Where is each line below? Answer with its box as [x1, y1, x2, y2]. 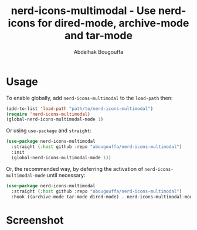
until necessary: [46, 171, 86, 178]
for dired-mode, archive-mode [38, 16, 189, 30]
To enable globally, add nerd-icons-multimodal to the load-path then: [6, 94, 173, 101]
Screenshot [6, 214, 64, 226]
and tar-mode [64, 29, 133, 42]
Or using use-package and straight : [6, 127, 92, 134]
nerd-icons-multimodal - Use [11, 4, 157, 18]
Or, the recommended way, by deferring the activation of [6, 165, 144, 172]
